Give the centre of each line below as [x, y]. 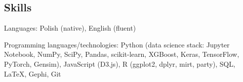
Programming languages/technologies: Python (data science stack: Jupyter [117, 44]
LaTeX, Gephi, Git [33, 73]
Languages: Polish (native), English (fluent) [70, 28]
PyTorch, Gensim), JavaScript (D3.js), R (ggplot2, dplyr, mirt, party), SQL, [120, 63]
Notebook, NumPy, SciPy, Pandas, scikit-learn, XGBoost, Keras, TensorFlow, [122, 54]
